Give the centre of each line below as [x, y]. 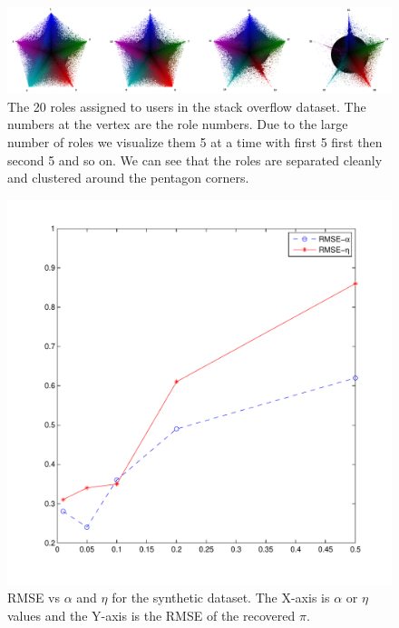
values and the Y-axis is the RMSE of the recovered [151, 615]
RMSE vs [34, 598]
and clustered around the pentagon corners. [128, 178]
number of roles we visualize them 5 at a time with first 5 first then [195, 142]
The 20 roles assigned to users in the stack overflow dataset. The [187, 106]
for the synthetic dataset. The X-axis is [221, 598]
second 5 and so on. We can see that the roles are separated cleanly [195, 159]
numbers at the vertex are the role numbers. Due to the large [178, 124]
